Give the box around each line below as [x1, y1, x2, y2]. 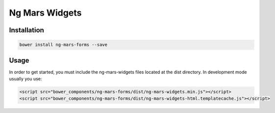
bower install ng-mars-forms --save [19, 42, 108, 47]
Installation [9, 26, 44, 34]
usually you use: [9, 76, 42, 82]
